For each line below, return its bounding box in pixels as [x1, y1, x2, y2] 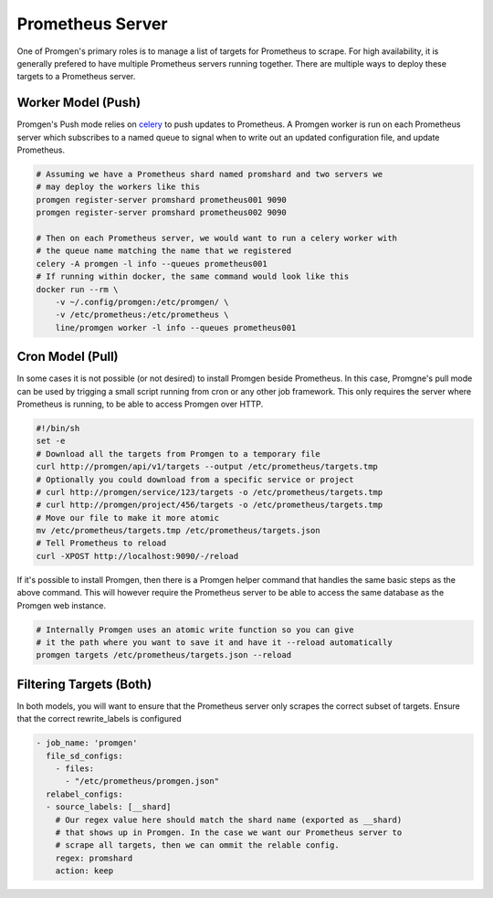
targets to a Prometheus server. [16, 71, 136, 82]
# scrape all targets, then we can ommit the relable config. [55, 840, 340, 850]
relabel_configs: [46, 788, 123, 799]
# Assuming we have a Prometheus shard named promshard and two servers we [36, 169, 383, 179]
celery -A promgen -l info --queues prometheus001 [36, 259, 268, 269]
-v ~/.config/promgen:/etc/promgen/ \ [55, 297, 229, 307]
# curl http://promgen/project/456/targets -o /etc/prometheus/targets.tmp [36, 500, 383, 511]
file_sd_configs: [46, 750, 123, 761]
